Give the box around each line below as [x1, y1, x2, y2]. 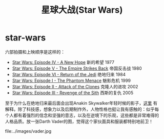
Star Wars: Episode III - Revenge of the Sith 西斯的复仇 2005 [12, 90, 134, 96]
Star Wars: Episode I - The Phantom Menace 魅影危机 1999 [12, 78, 131, 83]
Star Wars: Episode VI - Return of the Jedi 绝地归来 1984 [12, 71, 126, 77]
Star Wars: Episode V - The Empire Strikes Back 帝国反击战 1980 [12, 65, 142, 71]
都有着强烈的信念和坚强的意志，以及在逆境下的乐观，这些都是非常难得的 [13, 112, 159, 118]
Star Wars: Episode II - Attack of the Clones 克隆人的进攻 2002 [12, 83, 138, 89]
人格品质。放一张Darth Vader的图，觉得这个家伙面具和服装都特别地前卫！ [5, 118, 154, 124]
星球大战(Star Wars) [41, 4, 123, 16]
